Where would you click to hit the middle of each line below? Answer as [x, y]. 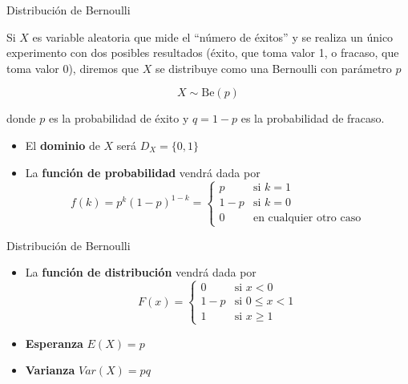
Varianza [50, 370]
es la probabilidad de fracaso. [313, 118]
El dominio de [63, 145]
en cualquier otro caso [307, 218]
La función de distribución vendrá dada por [141, 272]
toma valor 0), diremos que [73, 68]
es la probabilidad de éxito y [119, 118]
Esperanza [54, 343]
